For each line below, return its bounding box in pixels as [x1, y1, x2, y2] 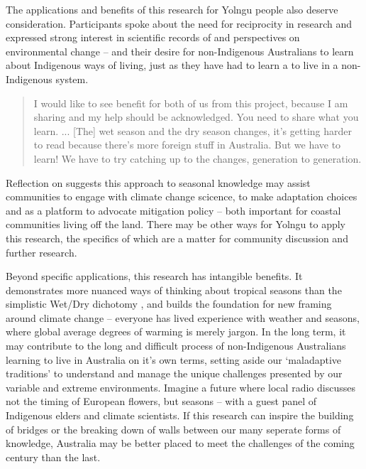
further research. [6, 244, 77, 259]
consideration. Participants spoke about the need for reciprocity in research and [6, 16, 353, 31]
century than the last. [6, 449, 101, 464]
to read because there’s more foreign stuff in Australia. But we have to [33, 137, 341, 152]
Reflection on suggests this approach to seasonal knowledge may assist [6, 175, 311, 190]
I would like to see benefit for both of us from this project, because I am [33, 95, 348, 110]
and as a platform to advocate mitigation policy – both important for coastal [6, 203, 341, 217]
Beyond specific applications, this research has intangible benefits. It [6, 269, 303, 284]
